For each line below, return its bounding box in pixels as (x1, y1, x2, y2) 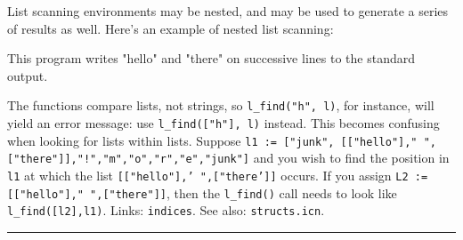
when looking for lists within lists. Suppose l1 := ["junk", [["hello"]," (7, 131, 418, 149)
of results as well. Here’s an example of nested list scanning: (7, 19, 334, 37)
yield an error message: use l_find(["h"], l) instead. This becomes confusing (7, 114, 440, 132)
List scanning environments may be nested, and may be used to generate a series (7, 2, 449, 20)
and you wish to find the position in (253, 148, 450, 167)
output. (7, 66, 48, 84)
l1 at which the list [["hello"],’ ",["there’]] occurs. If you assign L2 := (7, 166, 428, 184)
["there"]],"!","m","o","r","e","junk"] (7, 153, 250, 166)
